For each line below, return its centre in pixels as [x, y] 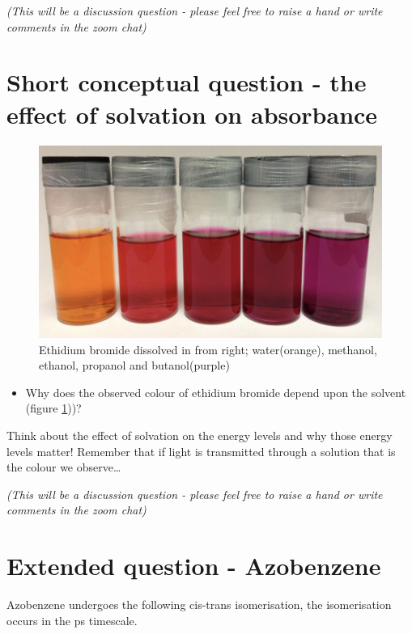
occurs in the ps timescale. [72, 620]
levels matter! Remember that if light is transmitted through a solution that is [201, 451]
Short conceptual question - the [187, 82]
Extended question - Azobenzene [194, 566]
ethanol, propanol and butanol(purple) [134, 365]
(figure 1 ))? [53, 408]
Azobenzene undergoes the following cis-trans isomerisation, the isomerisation [199, 604]
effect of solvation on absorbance [192, 114]
